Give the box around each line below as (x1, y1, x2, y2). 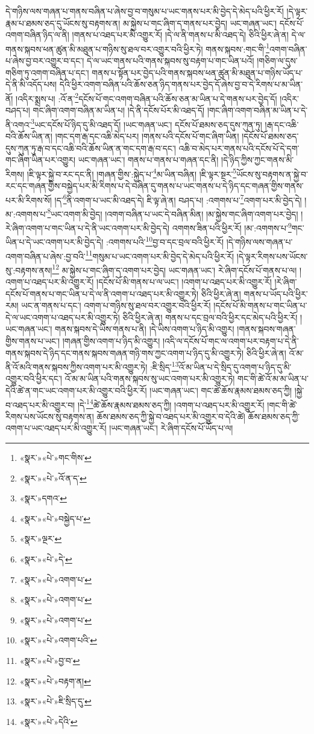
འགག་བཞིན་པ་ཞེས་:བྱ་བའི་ (5, 249, 86, 262)
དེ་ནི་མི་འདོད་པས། (5, 78, 57, 91)
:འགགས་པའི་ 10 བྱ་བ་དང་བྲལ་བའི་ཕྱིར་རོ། (105, 234, 224, 248)
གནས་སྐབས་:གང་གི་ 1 (206, 40, 269, 55)
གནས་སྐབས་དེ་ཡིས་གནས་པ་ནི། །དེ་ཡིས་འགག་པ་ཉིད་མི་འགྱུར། (55, 323, 234, 335)
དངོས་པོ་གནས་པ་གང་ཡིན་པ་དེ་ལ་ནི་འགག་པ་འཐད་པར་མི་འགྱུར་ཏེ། (5, 287, 199, 300)
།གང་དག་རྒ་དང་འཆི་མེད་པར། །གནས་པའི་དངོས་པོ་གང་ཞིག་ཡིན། (55, 129, 239, 142)
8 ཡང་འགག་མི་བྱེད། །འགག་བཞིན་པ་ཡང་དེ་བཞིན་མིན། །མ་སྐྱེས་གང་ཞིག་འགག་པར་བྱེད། (47, 205, 298, 220)
